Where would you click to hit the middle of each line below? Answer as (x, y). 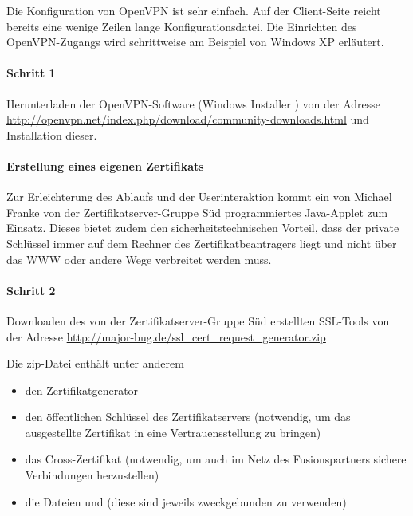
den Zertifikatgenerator (82, 390)
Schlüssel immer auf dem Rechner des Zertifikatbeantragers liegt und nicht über (202, 243)
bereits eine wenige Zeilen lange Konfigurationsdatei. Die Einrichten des (182, 26)
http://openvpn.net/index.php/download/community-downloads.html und (188, 119)
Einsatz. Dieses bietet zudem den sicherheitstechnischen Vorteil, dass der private (203, 228)
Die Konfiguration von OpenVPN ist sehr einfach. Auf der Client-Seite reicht (194, 10)
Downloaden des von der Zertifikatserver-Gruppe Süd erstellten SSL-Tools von (198, 320)
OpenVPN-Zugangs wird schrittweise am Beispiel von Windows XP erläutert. (195, 42)
